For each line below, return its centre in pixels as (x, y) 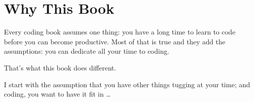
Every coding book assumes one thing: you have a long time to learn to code (120, 32)
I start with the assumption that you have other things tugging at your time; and (127, 84)
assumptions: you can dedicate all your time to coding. (87, 51)
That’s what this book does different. (60, 67)
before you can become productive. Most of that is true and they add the (115, 41)
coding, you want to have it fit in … (57, 94)
